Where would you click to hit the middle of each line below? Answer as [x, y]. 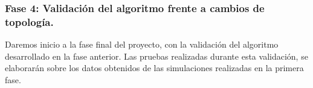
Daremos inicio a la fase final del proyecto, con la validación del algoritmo [142, 44]
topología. [29, 21]
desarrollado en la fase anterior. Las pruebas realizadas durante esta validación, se [156, 56]
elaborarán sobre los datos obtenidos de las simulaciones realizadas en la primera [154, 68]
